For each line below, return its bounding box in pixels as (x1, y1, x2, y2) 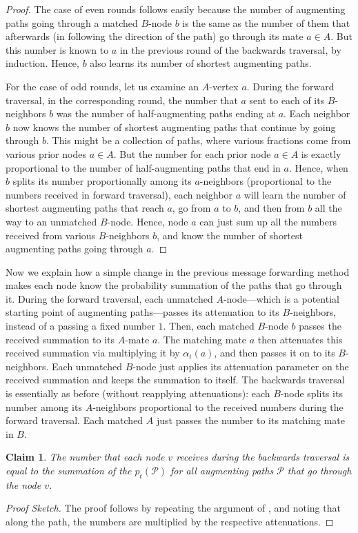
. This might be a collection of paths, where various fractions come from (46, 133, 351, 148)
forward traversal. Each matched (6, 413, 143, 428)
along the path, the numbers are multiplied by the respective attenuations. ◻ (6, 514, 334, 528)
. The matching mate (157, 332, 246, 346)
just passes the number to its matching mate (156, 413, 345, 428)
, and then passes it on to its (214, 345, 335, 360)
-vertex (209, 79, 239, 93)
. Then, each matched (163, 319, 255, 333)
